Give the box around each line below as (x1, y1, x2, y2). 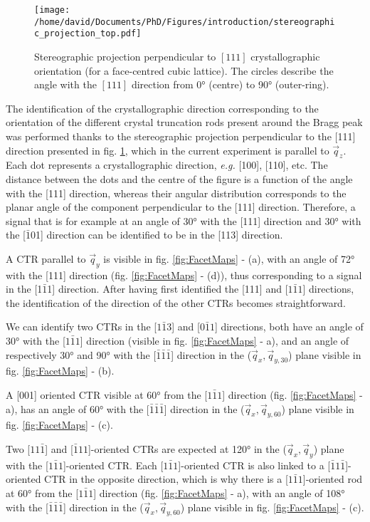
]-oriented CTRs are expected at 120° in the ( (88, 442, 287, 456)
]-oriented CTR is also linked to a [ (178, 457, 331, 472)
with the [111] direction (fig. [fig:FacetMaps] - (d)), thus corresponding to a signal (6, 267, 362, 282)
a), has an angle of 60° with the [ (6, 401, 149, 416)
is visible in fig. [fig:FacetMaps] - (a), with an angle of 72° (103, 251, 355, 266)
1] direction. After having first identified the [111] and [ (47, 281, 288, 296)
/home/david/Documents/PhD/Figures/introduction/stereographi (34, 16, 335, 27)
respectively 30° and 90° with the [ (6, 347, 157, 362)
